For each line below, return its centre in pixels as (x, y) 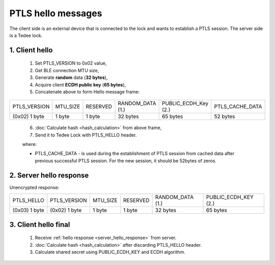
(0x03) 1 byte (28, 210)
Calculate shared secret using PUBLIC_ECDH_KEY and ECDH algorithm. (110, 252)
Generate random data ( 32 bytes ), (71, 78)
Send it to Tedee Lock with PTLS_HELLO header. (86, 135)
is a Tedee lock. (26, 35)
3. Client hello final (40, 225)
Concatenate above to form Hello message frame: (87, 92)
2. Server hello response (49, 175)
